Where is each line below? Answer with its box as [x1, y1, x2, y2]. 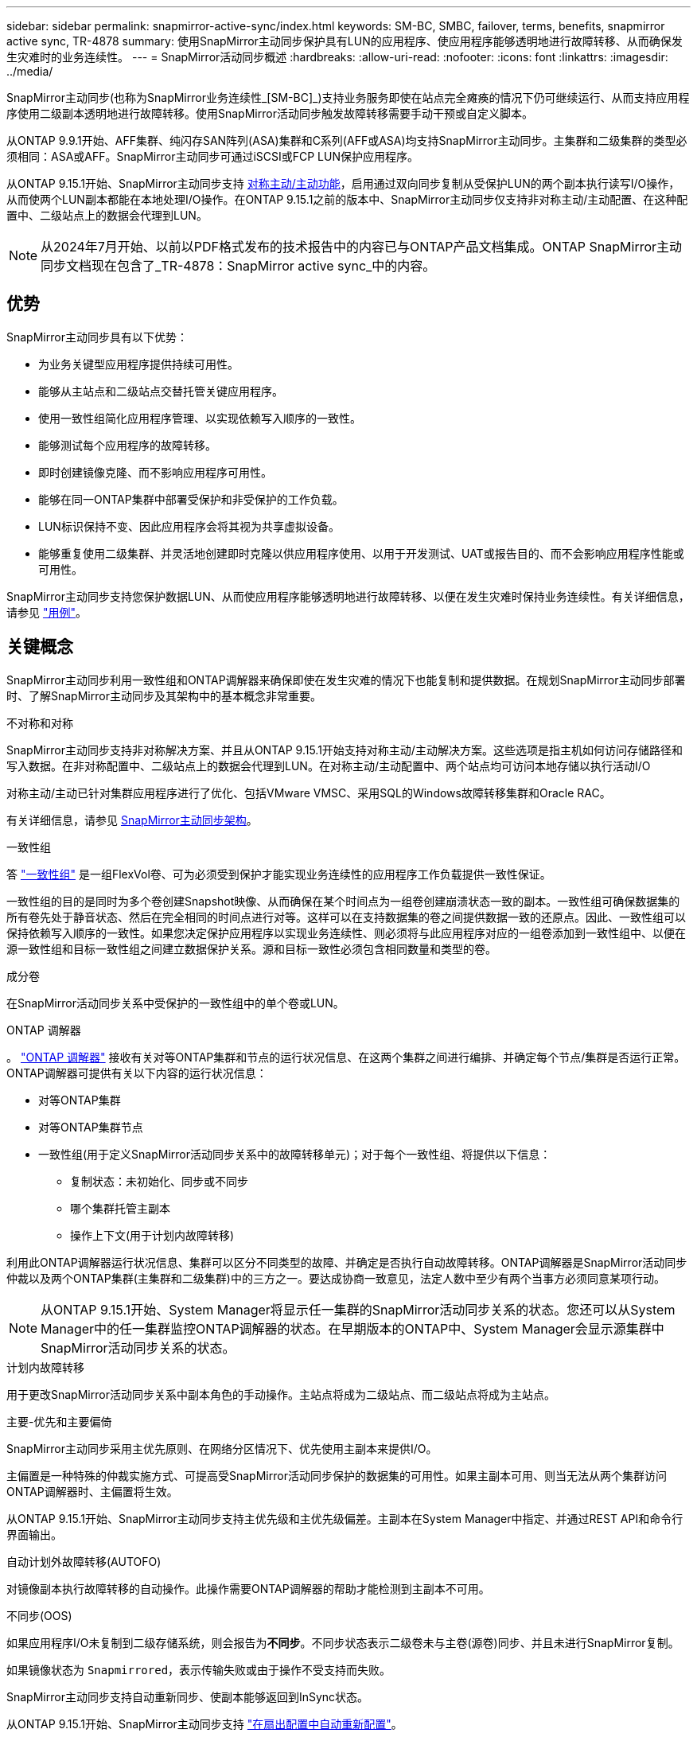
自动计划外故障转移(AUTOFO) [6, 1554, 162, 1568]
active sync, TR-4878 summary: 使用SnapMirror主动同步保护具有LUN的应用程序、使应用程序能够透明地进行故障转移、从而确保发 [6, 34, 683, 48]
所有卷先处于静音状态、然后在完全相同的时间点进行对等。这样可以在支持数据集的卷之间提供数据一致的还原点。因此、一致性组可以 [6, 909, 686, 924]
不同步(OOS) [6, 1608, 72, 1622]
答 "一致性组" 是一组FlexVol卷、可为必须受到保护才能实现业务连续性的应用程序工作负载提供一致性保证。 [6, 867, 551, 881]
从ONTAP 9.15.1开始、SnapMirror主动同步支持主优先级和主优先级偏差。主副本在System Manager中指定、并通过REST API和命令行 [6, 1511, 683, 1525]
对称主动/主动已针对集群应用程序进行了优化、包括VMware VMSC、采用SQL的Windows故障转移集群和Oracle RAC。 [6, 785, 611, 800]
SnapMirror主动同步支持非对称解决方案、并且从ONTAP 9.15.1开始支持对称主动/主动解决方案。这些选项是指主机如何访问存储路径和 [6, 742, 683, 757]
